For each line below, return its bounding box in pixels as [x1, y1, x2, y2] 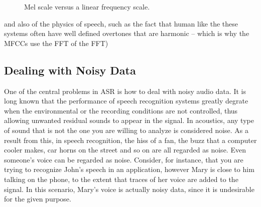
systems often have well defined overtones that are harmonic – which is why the [4, 28, 249, 38]
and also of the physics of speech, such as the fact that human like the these [4, 18, 238, 28]
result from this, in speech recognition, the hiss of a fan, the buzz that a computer [4, 134, 257, 145]
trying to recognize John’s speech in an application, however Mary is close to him [4, 164, 254, 174]
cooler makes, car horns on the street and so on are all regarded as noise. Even [4, 144, 246, 155]
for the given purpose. [4, 193, 71, 204]
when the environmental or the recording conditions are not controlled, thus [4, 105, 238, 115]
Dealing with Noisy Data [4, 62, 136, 77]
